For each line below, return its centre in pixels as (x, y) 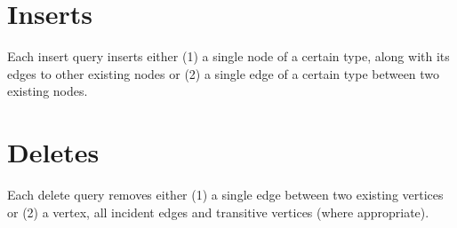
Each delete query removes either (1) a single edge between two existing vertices (225, 195)
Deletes (53, 152)
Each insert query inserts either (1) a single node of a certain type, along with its (228, 56)
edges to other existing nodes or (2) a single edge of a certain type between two (224, 73)
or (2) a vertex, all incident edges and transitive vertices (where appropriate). (218, 212)
